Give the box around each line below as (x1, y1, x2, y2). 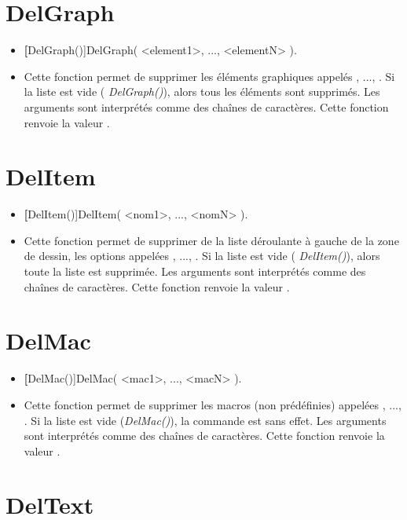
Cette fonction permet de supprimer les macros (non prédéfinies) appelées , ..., (24, 396, 401, 412)
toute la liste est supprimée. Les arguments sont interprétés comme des (24, 263, 366, 279)
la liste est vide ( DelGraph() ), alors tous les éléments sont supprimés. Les (24, 83, 380, 100)
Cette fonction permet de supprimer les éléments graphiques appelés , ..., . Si (24, 68, 395, 84)
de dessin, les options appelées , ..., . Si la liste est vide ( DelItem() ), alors (24, 247, 380, 264)
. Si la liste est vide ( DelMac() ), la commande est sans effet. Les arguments (24, 412, 387, 428)
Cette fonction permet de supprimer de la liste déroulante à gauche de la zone (24, 232, 399, 248)
